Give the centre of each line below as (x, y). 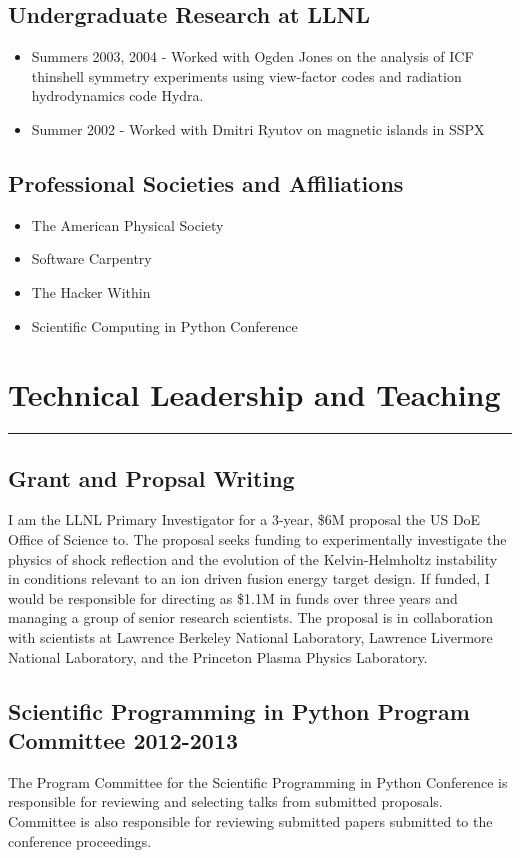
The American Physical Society (127, 224)
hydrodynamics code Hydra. (117, 95)
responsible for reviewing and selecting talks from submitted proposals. (225, 801)
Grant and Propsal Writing (151, 477)
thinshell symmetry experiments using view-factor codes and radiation (246, 75)
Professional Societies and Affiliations (206, 182)
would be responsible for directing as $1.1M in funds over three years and (233, 597)
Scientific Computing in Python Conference (164, 325)
